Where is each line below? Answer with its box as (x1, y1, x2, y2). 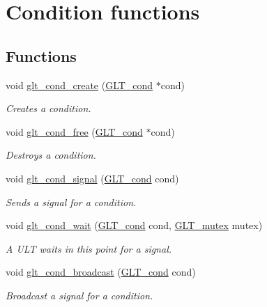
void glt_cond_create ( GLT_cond (6, 77, 153, 92)
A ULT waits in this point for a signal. (6, 241, 172, 255)
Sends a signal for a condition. (6, 194, 137, 209)
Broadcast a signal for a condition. (6, 288, 153, 302)
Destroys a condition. (6, 148, 96, 162)
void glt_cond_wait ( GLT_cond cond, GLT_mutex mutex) (6, 218, 263, 233)
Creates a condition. (6, 101, 91, 116)
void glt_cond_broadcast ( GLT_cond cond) (6, 265, 196, 279)
